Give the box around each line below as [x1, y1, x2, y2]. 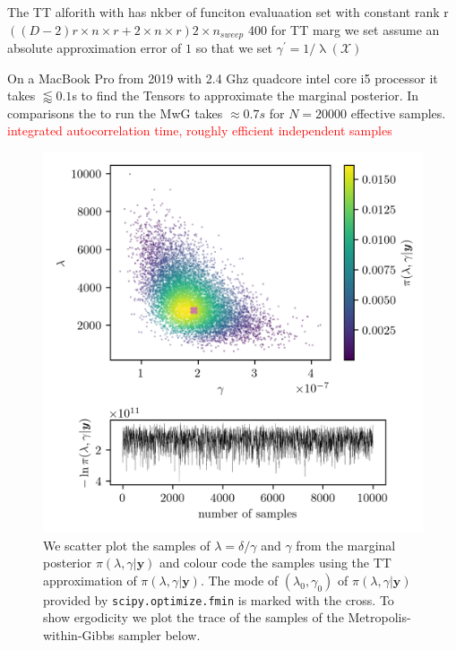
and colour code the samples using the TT [159, 553, 391, 572]
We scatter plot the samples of [43, 535, 211, 554]
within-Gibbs [43, 626, 115, 645]
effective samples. [350, 103, 446, 122]
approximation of [43, 570, 137, 589]
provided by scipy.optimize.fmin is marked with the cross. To [43, 590, 394, 609]
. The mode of [200, 570, 279, 589]
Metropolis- [348, 608, 411, 627]
